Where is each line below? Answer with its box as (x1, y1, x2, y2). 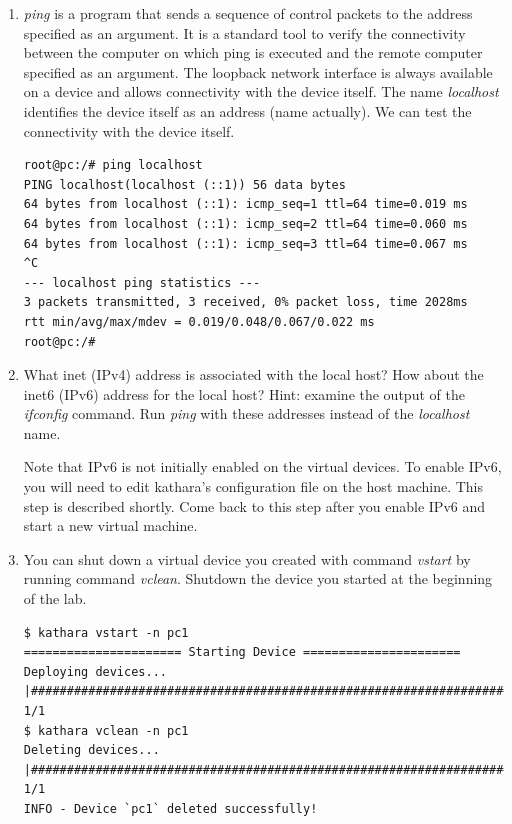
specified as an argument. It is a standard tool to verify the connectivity (23, 22, 466, 43)
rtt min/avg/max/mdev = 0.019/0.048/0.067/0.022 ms (23, 314, 375, 329)
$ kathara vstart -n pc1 (23, 625, 189, 640)
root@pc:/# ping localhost (23, 158, 203, 173)
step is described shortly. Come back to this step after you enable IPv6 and (23, 495, 485, 516)
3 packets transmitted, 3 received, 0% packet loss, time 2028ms (23, 295, 468, 310)
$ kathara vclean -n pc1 (23, 723, 189, 738)
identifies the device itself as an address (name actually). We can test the (23, 100, 472, 121)
